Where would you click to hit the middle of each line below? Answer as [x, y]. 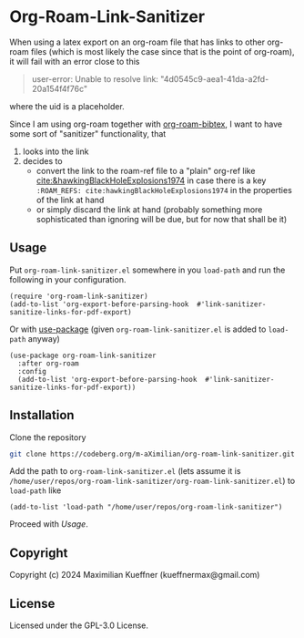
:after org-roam [48, 363]
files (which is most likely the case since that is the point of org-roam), [162, 51]
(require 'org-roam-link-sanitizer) [79, 296]
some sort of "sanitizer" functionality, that [88, 133]
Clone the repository [48, 437]
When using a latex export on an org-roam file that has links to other [137, 42]
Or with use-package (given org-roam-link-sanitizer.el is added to [138, 329]
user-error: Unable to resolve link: [95, 78]
